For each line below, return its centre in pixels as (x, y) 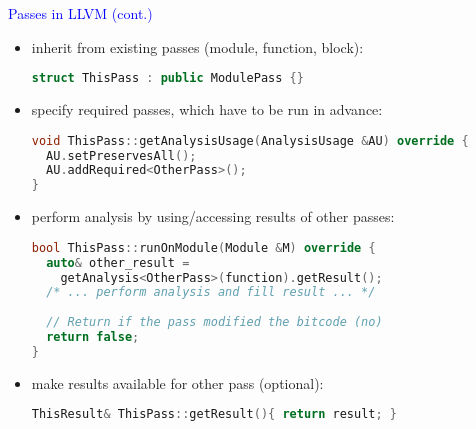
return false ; (93, 337)
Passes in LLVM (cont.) (80, 13)
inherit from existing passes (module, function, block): (197, 46)
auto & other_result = (118, 262)
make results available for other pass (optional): (177, 382)
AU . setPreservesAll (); (121, 155)
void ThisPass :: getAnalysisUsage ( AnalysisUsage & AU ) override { (250, 140)
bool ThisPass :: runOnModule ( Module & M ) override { (203, 247)
